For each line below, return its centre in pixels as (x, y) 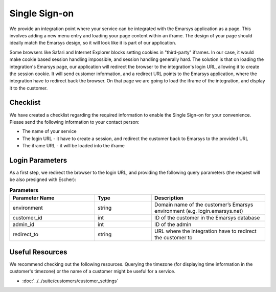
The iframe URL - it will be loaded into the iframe (73, 146)
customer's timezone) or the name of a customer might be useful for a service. (93, 272)
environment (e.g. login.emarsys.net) (199, 211)
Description (169, 198)
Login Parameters (38, 160)
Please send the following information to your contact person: (75, 122)
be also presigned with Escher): (43, 179)
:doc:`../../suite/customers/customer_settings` (70, 281)
